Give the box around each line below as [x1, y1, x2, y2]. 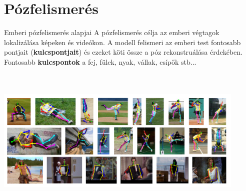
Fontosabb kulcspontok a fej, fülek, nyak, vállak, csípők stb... [4, 56, 196, 67]
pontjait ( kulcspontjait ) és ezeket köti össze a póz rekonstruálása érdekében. [4, 47, 242, 57]
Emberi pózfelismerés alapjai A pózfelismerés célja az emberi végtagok [4, 27, 219, 38]
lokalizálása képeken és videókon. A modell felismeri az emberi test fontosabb [4, 37, 241, 47]
